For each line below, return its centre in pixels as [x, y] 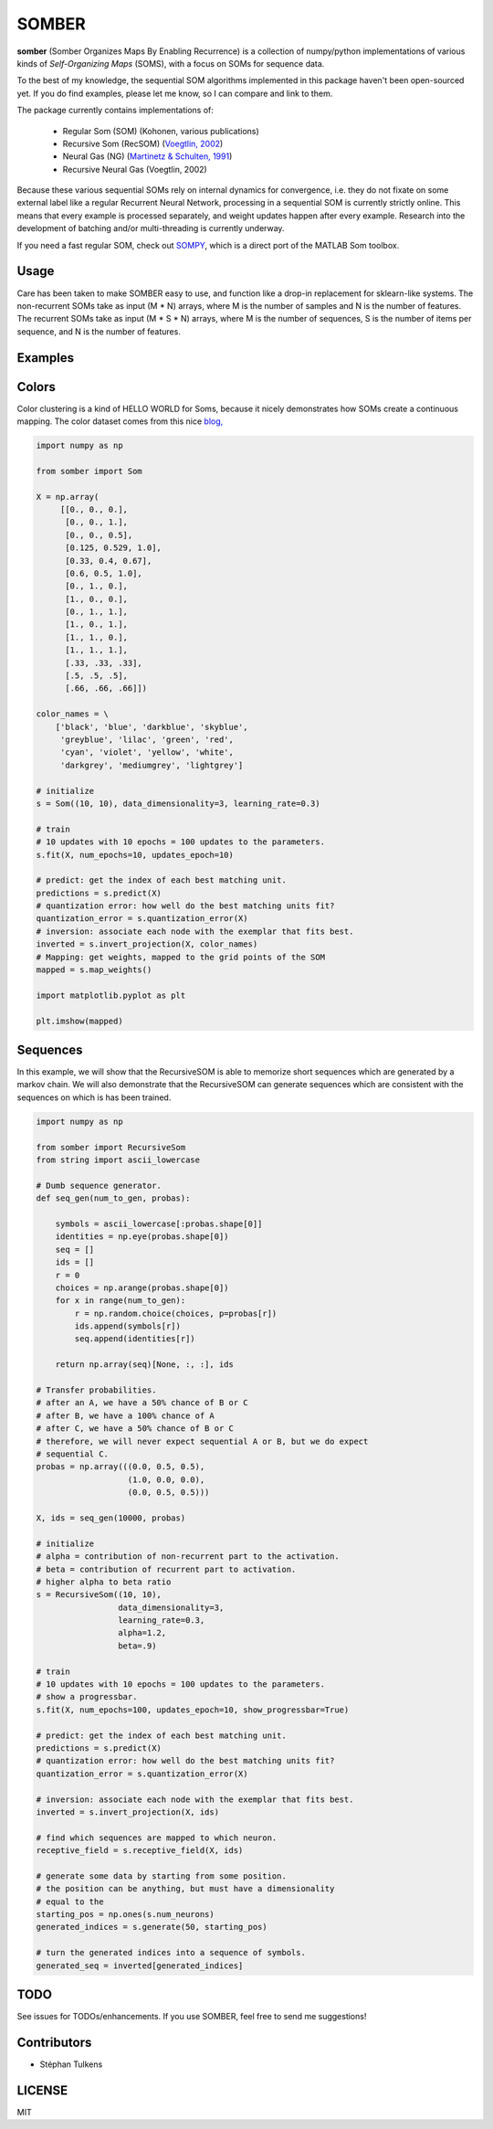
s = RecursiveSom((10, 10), [99, 1595]
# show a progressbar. [87, 1697]
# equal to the [70, 1901]
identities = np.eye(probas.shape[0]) [142, 1237]
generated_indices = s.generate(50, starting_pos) [152, 1927]
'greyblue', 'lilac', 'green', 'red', [147, 739]
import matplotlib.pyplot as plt [111, 995]
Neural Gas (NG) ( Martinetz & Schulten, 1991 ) [147, 156]
